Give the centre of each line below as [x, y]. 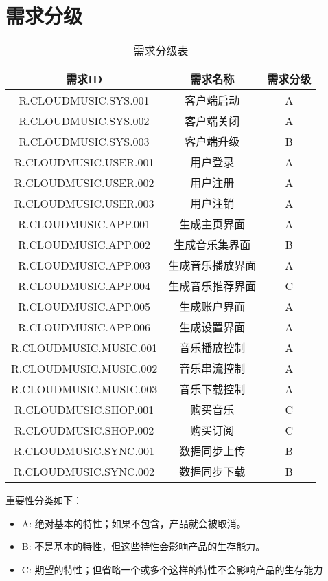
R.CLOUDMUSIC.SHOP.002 [84, 430]
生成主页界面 [212, 224]
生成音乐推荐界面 [212, 286]
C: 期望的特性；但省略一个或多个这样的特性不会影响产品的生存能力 [172, 569]
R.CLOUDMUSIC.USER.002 [84, 182]
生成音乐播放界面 [212, 265]
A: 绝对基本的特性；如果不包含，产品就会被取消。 [134, 523]
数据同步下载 [212, 472]
